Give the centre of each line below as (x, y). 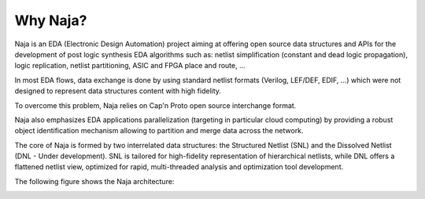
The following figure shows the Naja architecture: (94, 181)
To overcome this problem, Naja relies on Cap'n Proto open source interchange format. (155, 105)
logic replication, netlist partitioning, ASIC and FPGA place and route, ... (130, 66)
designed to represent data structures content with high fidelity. (118, 91)
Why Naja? (51, 20)
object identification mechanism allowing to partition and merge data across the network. (159, 131)
